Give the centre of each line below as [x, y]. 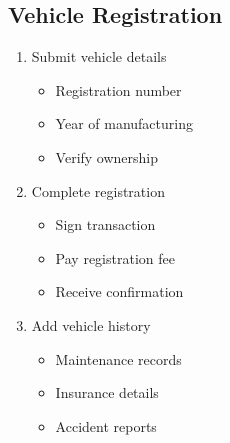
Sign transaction [105, 224]
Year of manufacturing [124, 123]
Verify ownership [107, 156]
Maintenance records [118, 358]
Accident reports [106, 425]
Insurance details [107, 392]
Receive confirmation [119, 291]
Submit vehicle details [99, 56]
